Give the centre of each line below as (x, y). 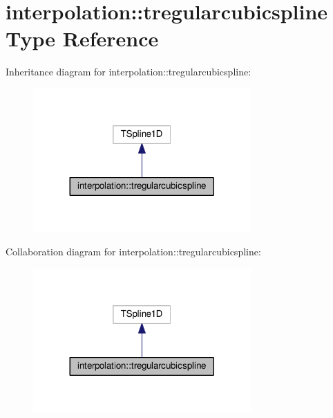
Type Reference (82, 38)
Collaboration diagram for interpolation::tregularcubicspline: (133, 252)
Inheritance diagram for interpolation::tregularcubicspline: (129, 72)
